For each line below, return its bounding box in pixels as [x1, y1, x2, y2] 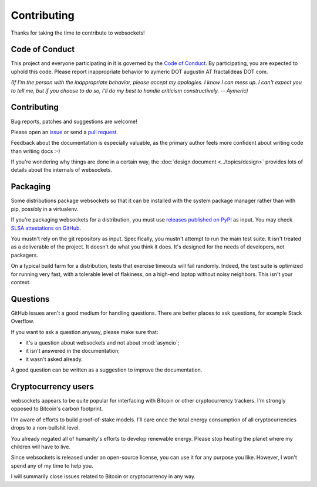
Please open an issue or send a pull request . [11, 128, 119, 135]
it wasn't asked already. [25, 355, 83, 363]
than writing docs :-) [11, 147, 60, 155]
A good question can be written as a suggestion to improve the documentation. [11, 366, 203, 373]
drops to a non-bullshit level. [11, 424, 80, 431]
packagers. [11, 251, 38, 258]
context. [11, 278, 31, 285]
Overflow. [11, 318, 35, 325]
